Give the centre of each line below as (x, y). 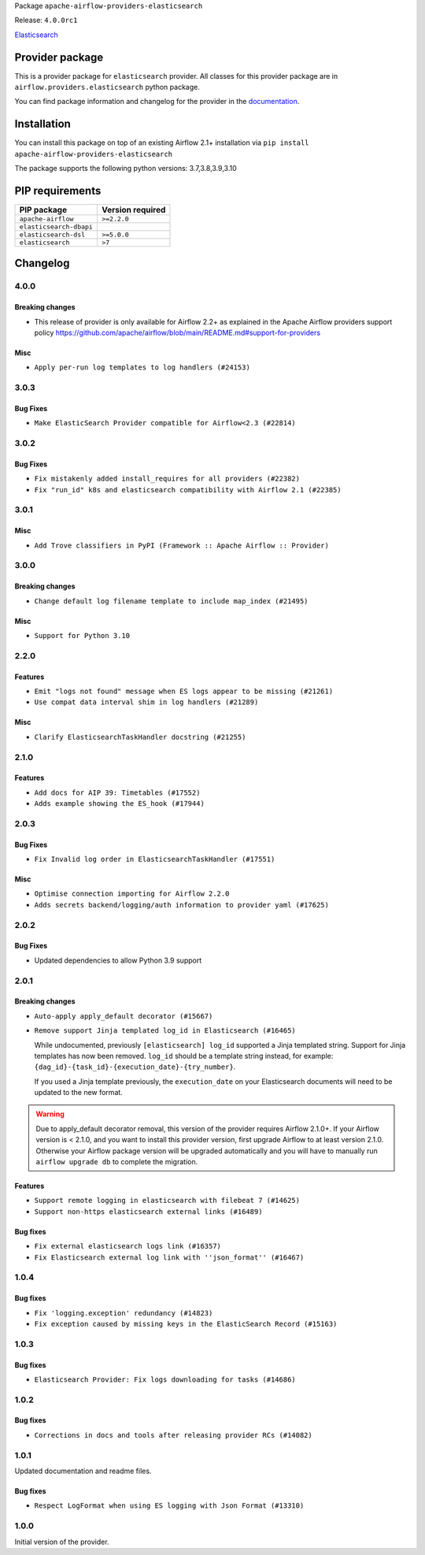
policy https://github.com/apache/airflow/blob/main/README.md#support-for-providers (177, 333)
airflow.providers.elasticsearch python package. (107, 87)
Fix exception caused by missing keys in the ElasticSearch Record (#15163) (186, 1324)
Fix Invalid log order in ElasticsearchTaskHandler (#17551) (155, 859)
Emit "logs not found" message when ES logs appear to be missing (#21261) (184, 691)
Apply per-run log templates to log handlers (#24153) (142, 367)
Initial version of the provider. (62, 1542)
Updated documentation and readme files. (83, 1471)
